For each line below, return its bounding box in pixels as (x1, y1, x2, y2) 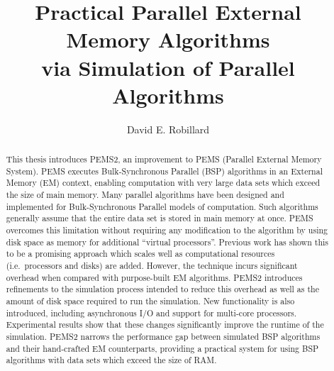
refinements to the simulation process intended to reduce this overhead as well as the (6, 283, 319, 295)
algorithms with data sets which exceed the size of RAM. (6, 354, 217, 366)
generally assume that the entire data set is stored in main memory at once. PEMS (6, 212, 313, 224)
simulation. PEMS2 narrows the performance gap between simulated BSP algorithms (6, 330, 321, 342)
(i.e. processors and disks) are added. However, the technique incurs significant (6, 259, 298, 271)
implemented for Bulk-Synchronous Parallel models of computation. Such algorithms (6, 200, 318, 212)
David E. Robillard (126, 121, 210, 136)
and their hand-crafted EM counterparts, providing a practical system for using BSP (6, 342, 319, 354)
